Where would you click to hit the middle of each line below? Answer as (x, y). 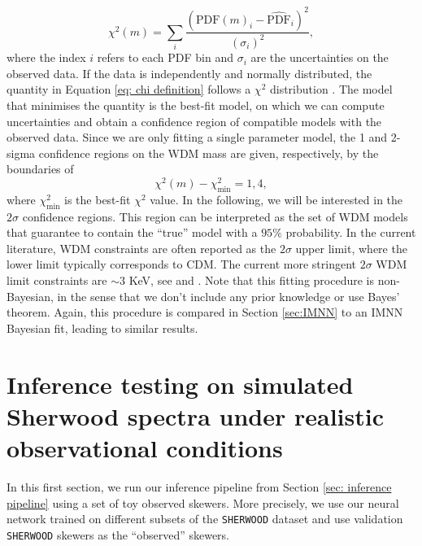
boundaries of (40, 169)
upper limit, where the (351, 248)
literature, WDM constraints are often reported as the (141, 248)
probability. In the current (351, 232)
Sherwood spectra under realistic (195, 415)
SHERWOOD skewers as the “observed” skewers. (118, 534)
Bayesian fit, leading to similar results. (102, 328)
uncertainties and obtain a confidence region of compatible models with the (194, 121)
